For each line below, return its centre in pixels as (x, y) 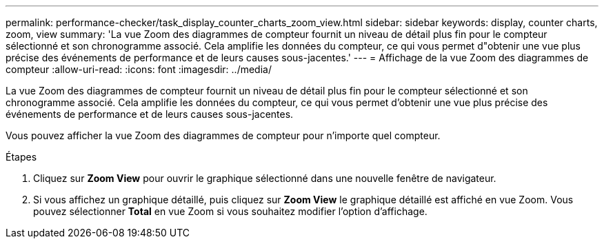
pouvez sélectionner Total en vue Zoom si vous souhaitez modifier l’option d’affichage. (230, 211)
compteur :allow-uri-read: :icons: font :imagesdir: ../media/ (139, 69)
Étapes (21, 157)
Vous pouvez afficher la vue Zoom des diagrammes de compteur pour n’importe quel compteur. (223, 135)
